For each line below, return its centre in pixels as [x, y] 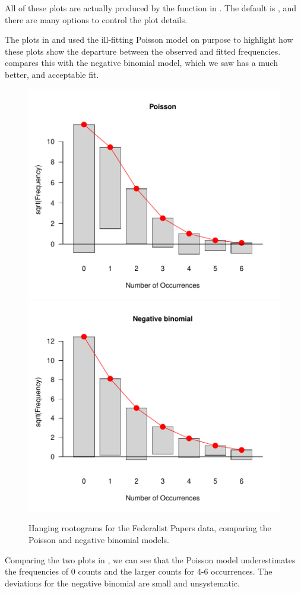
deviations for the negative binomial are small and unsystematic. [122, 583]
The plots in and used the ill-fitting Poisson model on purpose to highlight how [149, 40]
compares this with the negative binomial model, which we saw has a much [141, 63]
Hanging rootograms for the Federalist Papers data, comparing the [150, 528]
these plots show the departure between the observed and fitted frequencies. [143, 51]
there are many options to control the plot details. [96, 19]
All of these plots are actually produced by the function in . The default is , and [151, 8]
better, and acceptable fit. [52, 74]
